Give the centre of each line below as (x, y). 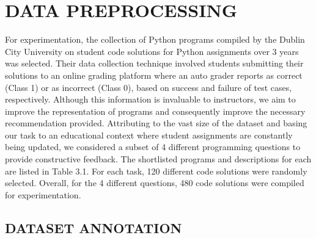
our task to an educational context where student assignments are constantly (149, 135)
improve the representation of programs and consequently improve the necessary (155, 111)
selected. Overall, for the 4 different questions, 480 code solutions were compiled (155, 183)
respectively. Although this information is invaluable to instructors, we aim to (150, 99)
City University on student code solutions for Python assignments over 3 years (152, 51)
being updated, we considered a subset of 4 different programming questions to (153, 147)
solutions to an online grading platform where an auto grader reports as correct (154, 75)
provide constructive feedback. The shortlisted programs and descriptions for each (158, 159)
